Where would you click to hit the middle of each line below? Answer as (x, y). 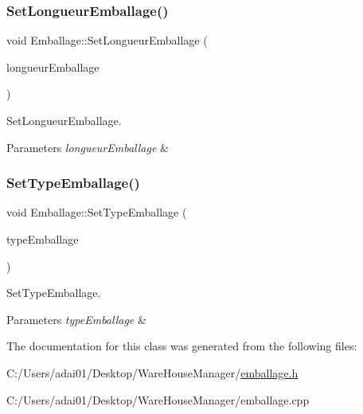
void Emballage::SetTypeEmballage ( (97, 212)
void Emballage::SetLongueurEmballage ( (107, 40)
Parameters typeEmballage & (76, 319)
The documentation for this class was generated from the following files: (182, 346)
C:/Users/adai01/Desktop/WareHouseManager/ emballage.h (152, 372)
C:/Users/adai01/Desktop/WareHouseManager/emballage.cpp (158, 399)
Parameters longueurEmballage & (88, 147)
